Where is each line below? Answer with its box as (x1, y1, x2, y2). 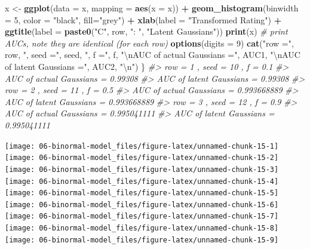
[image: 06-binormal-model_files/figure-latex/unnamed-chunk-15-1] (5, 142, 279, 150)
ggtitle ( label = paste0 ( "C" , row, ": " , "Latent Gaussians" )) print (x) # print (5, 25, 288, 38)
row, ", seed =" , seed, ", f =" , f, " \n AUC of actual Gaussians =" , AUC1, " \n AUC (5, 48, 300, 61)
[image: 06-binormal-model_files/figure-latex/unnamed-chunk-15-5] (5, 189, 279, 198)
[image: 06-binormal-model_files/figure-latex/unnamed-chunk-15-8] (5, 224, 279, 233)
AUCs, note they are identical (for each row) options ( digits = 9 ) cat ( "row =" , (5, 36, 294, 49)
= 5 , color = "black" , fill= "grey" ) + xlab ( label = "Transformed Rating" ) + (5, 13, 282, 26)
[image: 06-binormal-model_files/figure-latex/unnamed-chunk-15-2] (5, 153, 279, 162)
